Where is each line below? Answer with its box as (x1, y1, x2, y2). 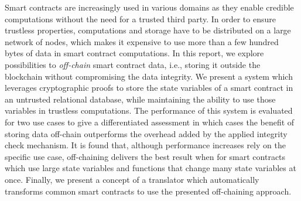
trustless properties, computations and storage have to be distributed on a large (5, 24, 291, 36)
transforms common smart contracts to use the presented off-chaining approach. (5, 185, 292, 197)
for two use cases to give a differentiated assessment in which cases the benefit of (5, 115, 295, 128)
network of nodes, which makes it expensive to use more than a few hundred (5, 35, 279, 47)
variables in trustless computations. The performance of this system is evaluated (5, 104, 293, 117)
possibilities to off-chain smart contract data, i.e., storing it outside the (5, 58, 261, 70)
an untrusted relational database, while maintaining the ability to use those (5, 93, 276, 105)
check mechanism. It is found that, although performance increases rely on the (5, 139, 286, 151)
